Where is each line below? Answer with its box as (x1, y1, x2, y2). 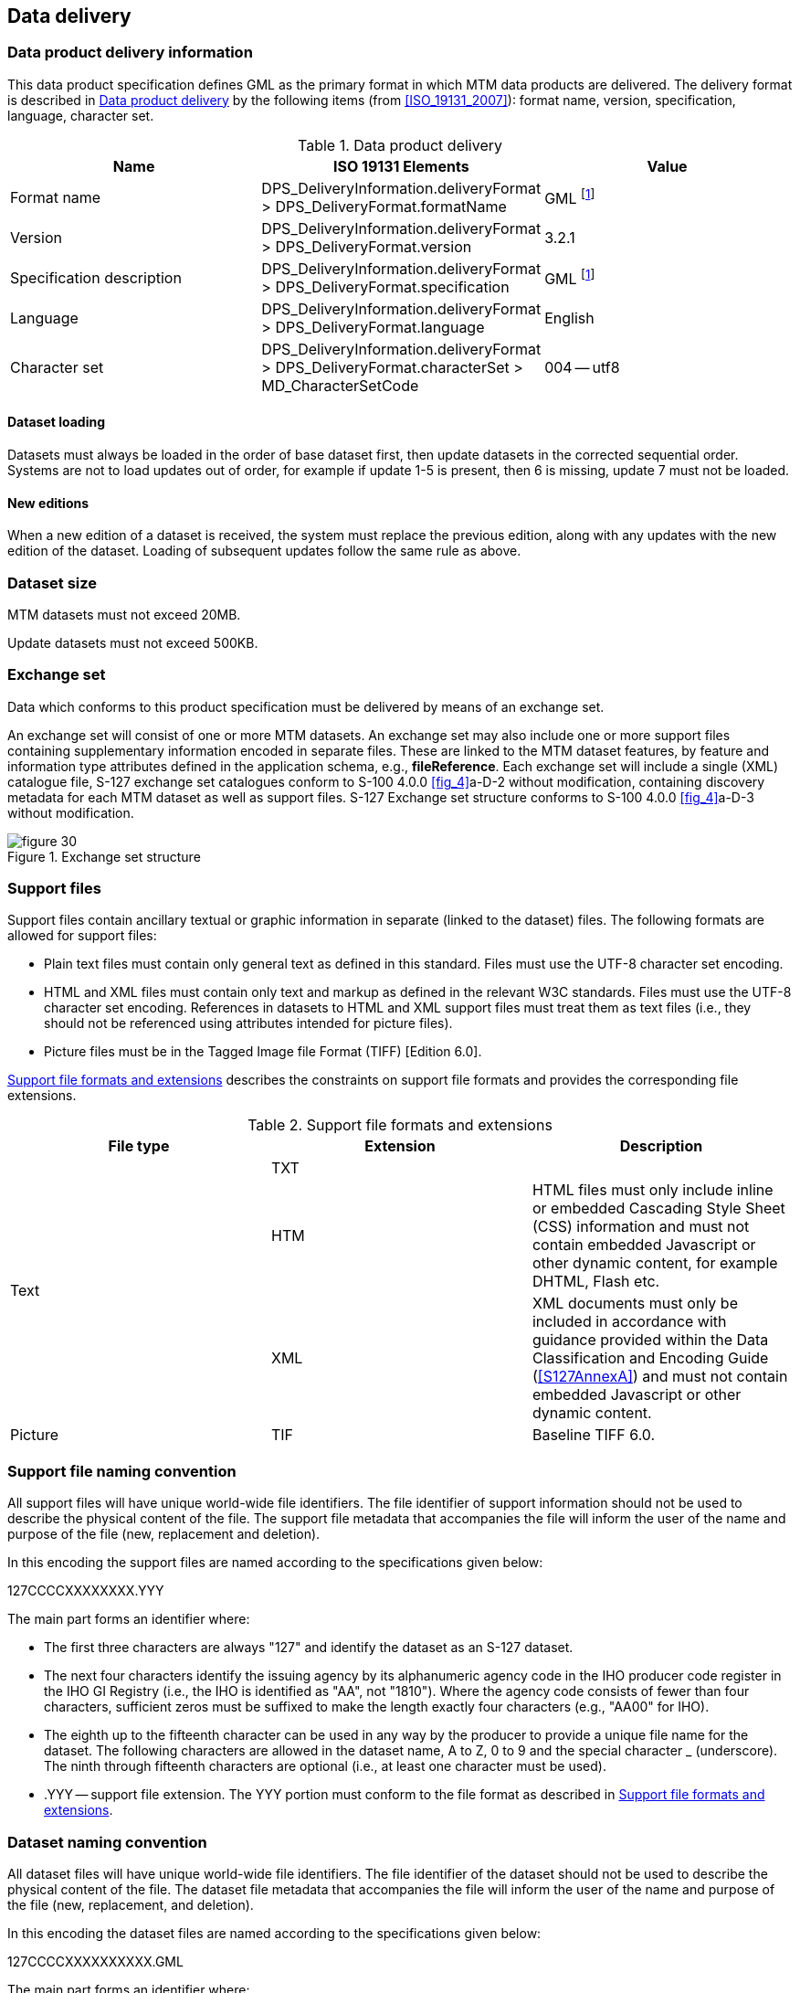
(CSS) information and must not (532, 1217, 750, 1236)
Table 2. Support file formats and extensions (247, 1116, 553, 1135)
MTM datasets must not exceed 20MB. (7, 606, 241, 622)
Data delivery (7, 5, 132, 27)
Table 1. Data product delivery (297, 135, 502, 154)
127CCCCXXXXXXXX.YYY (7, 1583, 164, 1599)
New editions (7, 494, 89, 511)
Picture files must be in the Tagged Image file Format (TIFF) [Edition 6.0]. (44, 1044, 482, 1060)
